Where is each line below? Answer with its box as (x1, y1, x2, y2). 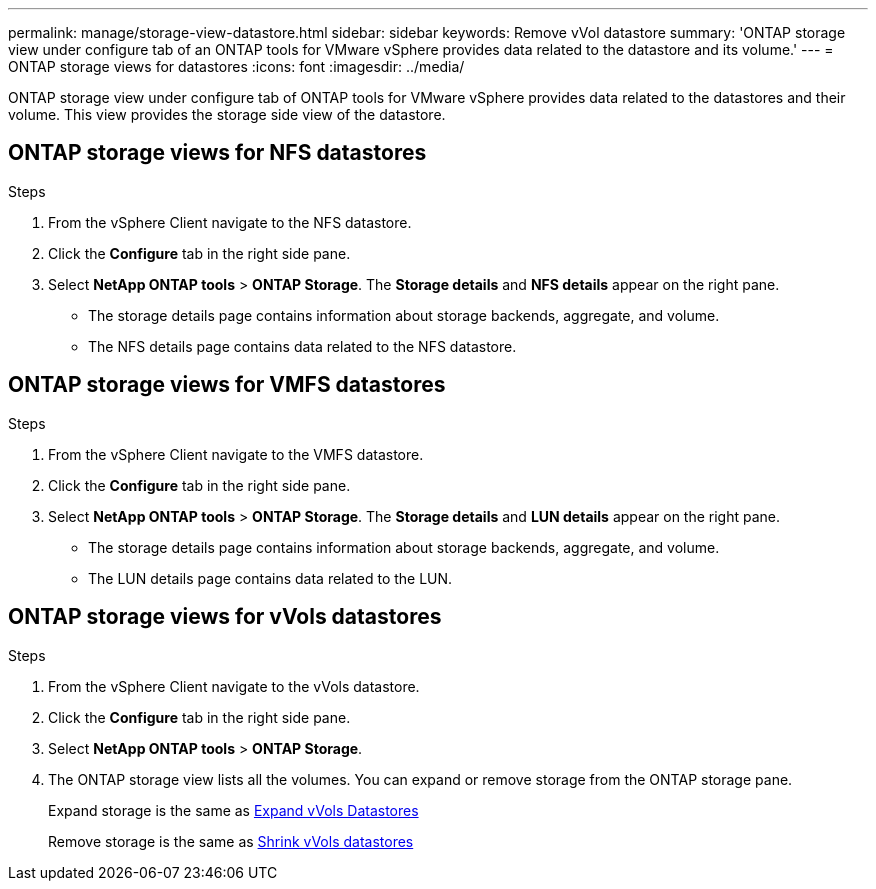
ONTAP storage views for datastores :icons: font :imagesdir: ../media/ (8, 58, 465, 75)
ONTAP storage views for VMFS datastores (8, 372, 446, 398)
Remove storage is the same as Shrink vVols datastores (48, 832, 414, 850)
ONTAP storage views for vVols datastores (8, 604, 442, 630)
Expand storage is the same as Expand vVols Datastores (48, 801, 419, 819)
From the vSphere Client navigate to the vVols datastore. (48, 677, 420, 695)
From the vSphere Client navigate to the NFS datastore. (48, 213, 412, 231)
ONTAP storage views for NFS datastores (8, 140, 427, 166)
